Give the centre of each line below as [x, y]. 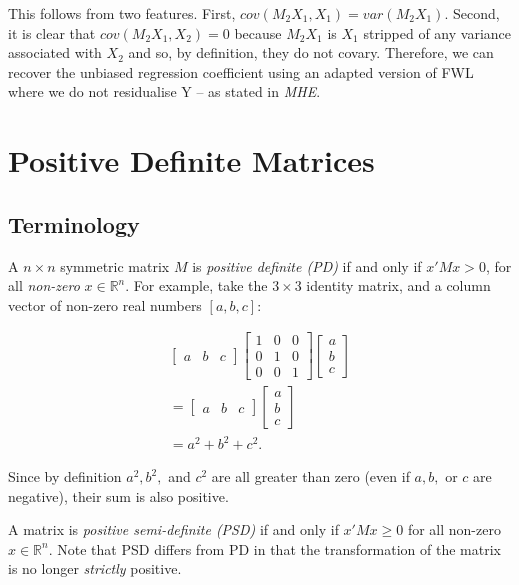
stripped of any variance [437, 32]
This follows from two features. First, [122, 13]
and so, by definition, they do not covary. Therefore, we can [311, 52]
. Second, [472, 13]
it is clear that [52, 32]
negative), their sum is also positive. [118, 495]
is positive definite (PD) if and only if [307, 265]
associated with [55, 52]
